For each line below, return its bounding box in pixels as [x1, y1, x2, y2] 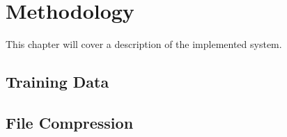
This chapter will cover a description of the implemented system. [6, 37, 282, 51]
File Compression [6, 111, 134, 133]
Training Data [6, 71, 109, 92]
